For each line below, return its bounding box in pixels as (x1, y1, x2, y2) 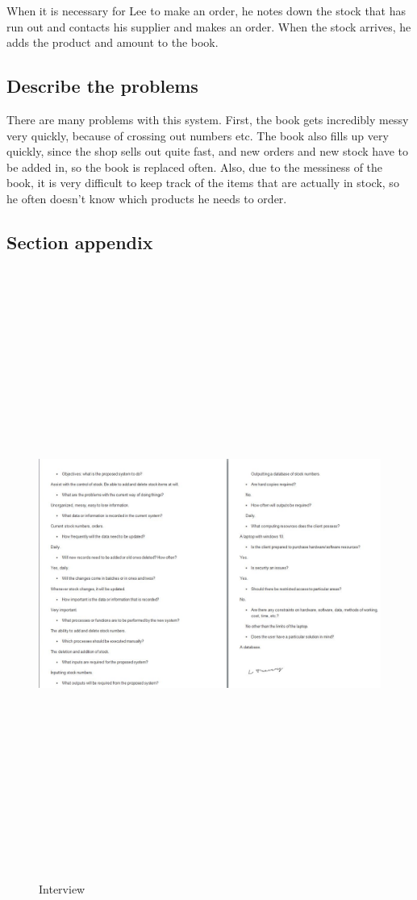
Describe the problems (6, 73, 198, 98)
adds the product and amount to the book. (6, 34, 219, 51)
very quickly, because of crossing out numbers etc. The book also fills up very (6, 127, 389, 144)
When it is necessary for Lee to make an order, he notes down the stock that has (6, 2, 407, 19)
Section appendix (6, 229, 153, 254)
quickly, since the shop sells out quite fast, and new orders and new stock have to (6, 143, 408, 160)
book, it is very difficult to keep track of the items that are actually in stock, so (6, 174, 399, 191)
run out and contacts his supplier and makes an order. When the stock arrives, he (6, 18, 411, 35)
